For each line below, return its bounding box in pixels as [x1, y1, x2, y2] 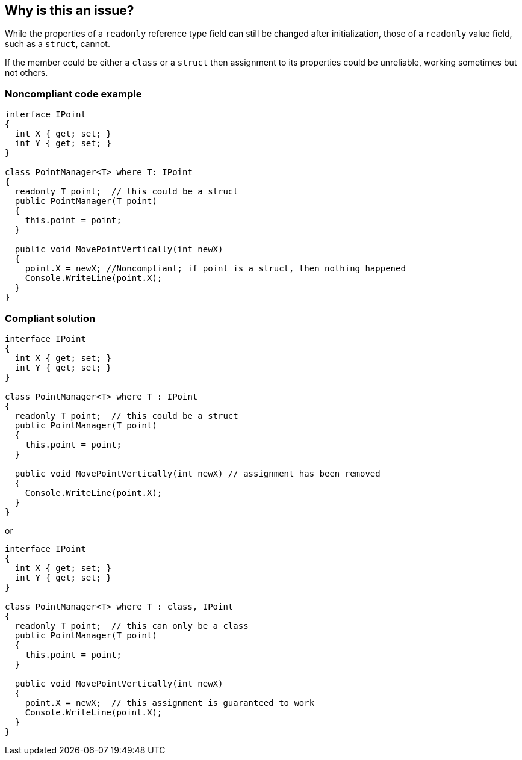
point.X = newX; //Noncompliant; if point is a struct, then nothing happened [25, 264, 406, 274]
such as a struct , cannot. [5, 39, 110, 49]
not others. [5, 67, 48, 78]
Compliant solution [5, 312, 96, 324]
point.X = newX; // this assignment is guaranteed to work [25, 697, 315, 708]
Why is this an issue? [5, 3, 134, 18]
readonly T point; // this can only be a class [14, 620, 249, 631]
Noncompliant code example [5, 87, 142, 100]
